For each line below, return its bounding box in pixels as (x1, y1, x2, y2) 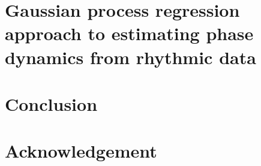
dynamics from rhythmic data (5, 44, 256, 69)
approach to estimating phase (5, 21, 254, 46)
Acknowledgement (5, 138, 157, 163)
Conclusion (5, 91, 98, 116)
